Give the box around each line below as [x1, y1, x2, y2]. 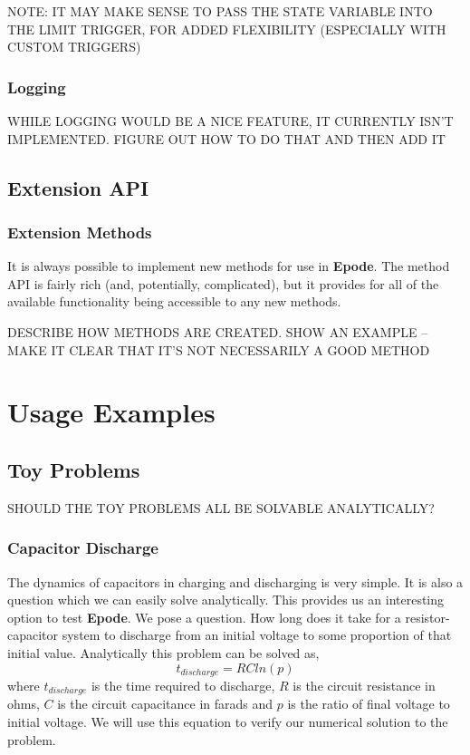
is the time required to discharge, [91, 675, 275, 694]
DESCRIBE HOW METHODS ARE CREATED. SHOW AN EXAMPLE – [7, 322, 428, 341]
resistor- [405, 607, 450, 626]
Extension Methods [7, 220, 152, 243]
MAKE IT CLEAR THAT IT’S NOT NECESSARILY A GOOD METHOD [7, 340, 430, 359]
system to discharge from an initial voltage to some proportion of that [62, 625, 452, 644]
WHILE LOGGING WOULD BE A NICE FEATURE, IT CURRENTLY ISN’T [7, 111, 454, 130]
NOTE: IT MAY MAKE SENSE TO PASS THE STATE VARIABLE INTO [7, 2, 433, 20]
